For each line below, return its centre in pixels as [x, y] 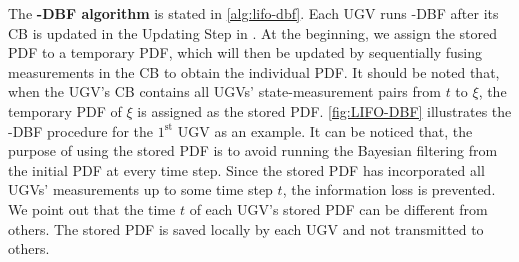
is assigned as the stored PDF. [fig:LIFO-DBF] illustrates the [324, 110]
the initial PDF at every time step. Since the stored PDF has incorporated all [246, 169]
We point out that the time [92, 208]
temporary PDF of [65, 110]
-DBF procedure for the [80, 130]
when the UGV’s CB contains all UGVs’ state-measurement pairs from [224, 91]
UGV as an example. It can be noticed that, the [325, 130]
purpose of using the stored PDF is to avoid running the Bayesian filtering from [253, 150]
